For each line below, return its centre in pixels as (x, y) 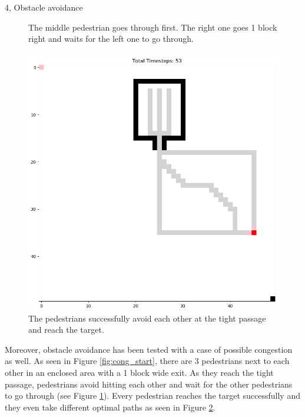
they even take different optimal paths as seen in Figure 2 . (110, 407)
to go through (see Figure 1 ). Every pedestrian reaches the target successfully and (152, 396)
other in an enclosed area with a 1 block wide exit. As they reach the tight (139, 372)
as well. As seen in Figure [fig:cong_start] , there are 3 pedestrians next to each (147, 361)
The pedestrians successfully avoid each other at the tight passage (147, 318)
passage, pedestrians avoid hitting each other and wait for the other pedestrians (149, 384)
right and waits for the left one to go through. (111, 39)
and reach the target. (66, 330)
